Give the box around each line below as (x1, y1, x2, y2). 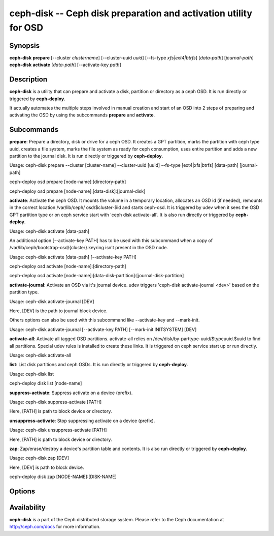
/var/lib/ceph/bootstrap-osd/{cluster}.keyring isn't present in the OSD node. (9, 245, 168, 251)
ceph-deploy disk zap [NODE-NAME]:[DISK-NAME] (9, 473, 117, 480)
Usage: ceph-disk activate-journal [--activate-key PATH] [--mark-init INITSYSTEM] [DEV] (9, 326, 197, 333)
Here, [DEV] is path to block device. (9, 464, 84, 470)
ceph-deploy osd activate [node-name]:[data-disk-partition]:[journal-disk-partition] (9, 273, 184, 279)
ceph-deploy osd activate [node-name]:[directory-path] (9, 263, 126, 270)
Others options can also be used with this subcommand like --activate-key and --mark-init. (9, 317, 200, 323)
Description (9, 75, 48, 84)
